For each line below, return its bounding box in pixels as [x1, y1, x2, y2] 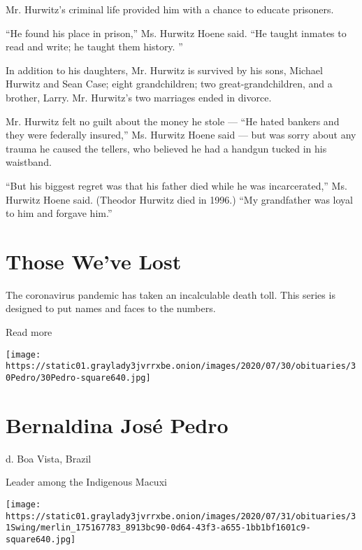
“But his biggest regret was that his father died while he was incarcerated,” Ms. [6, 178, 347, 192]
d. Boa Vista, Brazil [6, 451, 92, 465]
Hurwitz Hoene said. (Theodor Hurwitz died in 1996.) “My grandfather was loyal [6, 192, 353, 206]
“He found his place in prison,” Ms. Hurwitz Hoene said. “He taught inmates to [6, 25, 347, 40]
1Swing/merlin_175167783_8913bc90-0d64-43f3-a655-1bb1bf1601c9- [6, 523, 311, 533]
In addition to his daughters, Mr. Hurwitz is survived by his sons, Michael [6, 62, 323, 77]
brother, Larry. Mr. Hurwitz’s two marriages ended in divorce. [6, 90, 272, 104]
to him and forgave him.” [6, 206, 113, 220]
